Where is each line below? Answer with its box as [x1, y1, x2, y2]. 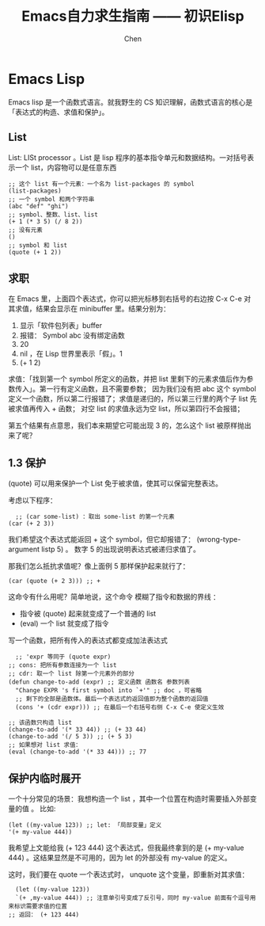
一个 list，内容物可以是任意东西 [14, 162, 117, 172]
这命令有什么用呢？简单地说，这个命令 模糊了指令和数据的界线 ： [8, 592, 220, 602]
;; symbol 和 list [8, 241, 68, 250]
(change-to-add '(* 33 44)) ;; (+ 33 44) [8, 726, 147, 734]
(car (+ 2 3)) [8, 520, 55, 528]
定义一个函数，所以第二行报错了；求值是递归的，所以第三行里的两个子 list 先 [8, 394, 257, 404]
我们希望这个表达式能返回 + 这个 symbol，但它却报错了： [8, 535, 195, 544]
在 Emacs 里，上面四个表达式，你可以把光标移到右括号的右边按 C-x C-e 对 [8, 294, 252, 303]
